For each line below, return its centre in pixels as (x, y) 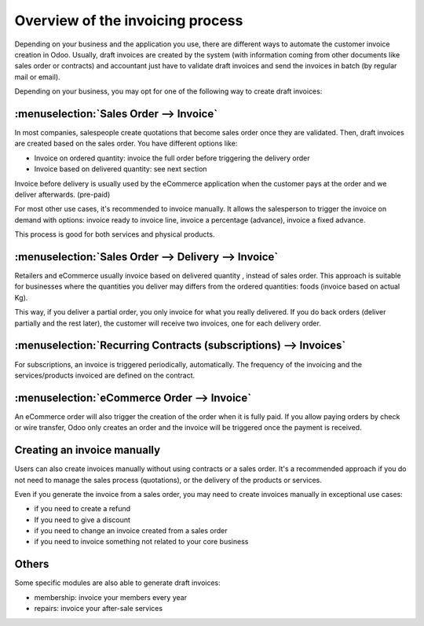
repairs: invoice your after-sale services (99, 609)
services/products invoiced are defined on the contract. (105, 375)
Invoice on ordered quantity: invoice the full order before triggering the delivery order (172, 158)
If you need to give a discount (82, 520)
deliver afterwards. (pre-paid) (62, 194)
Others (32, 564)
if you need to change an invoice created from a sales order (131, 531)
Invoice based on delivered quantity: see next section (121, 169)
